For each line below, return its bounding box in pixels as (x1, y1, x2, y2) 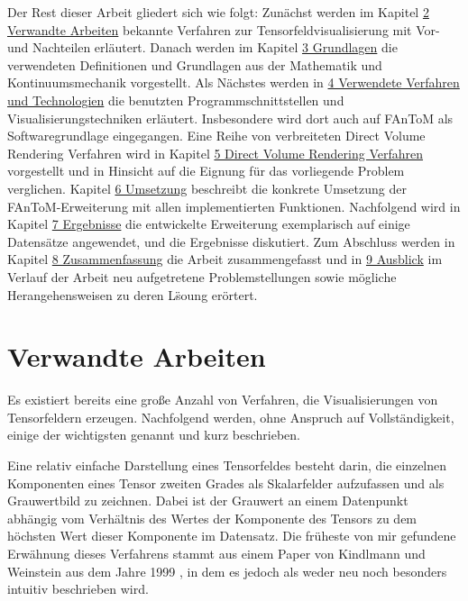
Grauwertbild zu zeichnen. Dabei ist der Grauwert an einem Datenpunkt (7, 491, 408, 510)
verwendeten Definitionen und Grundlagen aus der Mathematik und (7, 55, 382, 74)
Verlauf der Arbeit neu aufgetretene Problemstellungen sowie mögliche (7, 267, 397, 286)
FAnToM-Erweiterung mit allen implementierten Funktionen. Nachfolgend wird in (7, 196, 461, 215)
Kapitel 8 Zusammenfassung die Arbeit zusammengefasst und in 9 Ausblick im (7, 250, 443, 269)
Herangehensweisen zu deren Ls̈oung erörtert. (7, 285, 258, 304)
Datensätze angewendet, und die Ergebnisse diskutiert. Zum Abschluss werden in (7, 232, 455, 250)
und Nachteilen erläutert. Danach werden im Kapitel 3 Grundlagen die (7, 38, 398, 57)
